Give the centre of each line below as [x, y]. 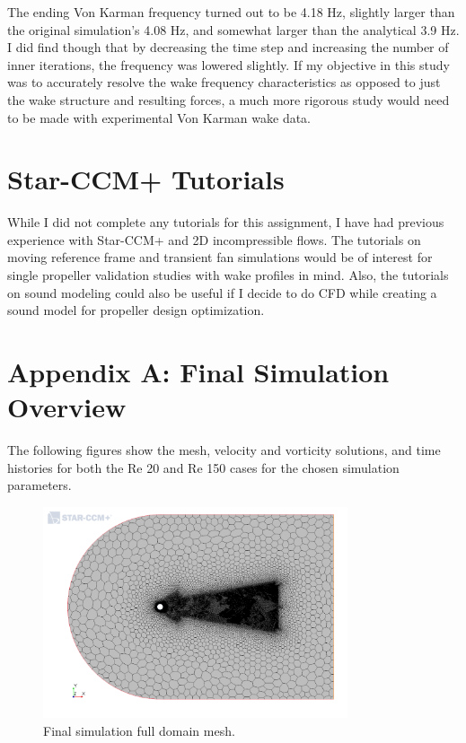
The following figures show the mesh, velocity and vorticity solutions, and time [224, 450]
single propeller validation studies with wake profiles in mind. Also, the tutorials [228, 275]
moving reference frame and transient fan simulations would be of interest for [220, 257]
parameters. [40, 485]
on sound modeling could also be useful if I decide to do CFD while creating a [222, 292]
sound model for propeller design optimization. [136, 310]
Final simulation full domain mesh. [139, 731]
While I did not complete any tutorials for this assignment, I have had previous [226, 222]
